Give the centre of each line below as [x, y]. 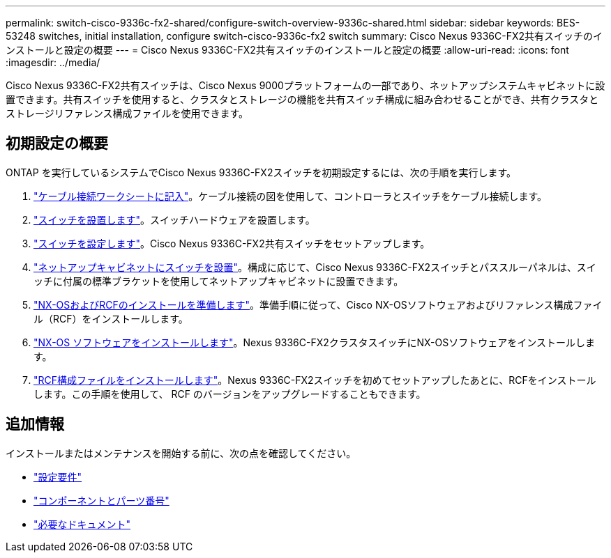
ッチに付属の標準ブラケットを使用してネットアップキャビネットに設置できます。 [219, 281]
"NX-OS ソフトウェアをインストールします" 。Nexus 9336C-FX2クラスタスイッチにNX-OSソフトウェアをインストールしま [314, 342]
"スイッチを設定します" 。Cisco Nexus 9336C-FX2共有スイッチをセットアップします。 [232, 243]
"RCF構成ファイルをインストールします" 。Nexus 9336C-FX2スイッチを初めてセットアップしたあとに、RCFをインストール [315, 380]
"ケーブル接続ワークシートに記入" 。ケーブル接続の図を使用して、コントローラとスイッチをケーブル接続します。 [291, 196]
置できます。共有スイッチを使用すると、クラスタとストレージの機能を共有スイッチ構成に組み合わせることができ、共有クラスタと [302, 99]
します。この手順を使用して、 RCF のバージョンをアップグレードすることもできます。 [230, 394]
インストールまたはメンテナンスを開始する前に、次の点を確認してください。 [181, 453]
